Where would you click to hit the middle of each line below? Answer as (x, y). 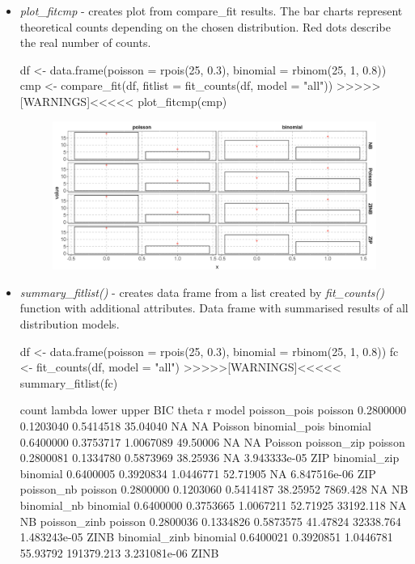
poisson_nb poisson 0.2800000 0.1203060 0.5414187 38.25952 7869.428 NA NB (214, 489)
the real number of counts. (85, 42)
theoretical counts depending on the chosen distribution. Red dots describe (205, 26)
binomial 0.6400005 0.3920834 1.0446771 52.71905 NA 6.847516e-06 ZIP (198, 473)
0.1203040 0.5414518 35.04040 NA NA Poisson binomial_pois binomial (195, 425)
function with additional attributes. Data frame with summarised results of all (214, 308)
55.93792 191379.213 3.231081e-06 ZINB (119, 552)
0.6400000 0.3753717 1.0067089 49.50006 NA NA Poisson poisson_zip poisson (212, 441)
